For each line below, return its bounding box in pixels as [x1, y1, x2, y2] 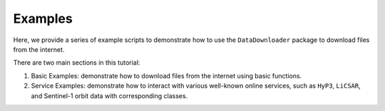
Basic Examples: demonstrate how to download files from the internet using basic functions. [31, 71, 302, 80]
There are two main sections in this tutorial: [13, 58, 140, 67]
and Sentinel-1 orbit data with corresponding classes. [31, 91, 188, 100]
